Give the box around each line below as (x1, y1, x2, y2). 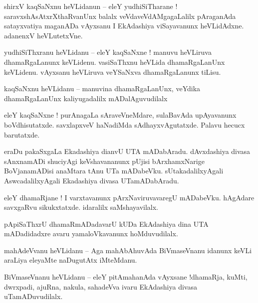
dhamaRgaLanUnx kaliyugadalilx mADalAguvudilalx (4, 93, 168, 103)
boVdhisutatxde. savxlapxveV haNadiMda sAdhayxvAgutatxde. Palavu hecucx (4, 119, 245, 130)
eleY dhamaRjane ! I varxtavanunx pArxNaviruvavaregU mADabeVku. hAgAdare (4, 192, 255, 202)
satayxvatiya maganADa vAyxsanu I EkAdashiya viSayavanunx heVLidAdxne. (4, 20, 244, 31)
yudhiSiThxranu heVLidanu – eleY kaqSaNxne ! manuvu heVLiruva (4, 47, 212, 57)
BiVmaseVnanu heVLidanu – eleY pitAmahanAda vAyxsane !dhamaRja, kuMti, (4, 272, 248, 282)
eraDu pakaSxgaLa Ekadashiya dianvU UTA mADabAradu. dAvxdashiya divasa (4, 146, 251, 156)
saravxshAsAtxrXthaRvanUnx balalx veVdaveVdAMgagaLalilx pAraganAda (4, 10, 236, 21)
